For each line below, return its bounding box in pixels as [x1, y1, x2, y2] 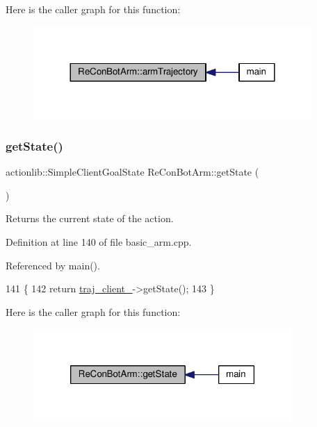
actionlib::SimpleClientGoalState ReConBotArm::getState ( [6, 165, 259, 179]
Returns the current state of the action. [6, 211, 174, 226]
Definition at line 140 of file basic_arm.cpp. [6, 234, 192, 249]
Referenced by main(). [6, 258, 100, 272]
